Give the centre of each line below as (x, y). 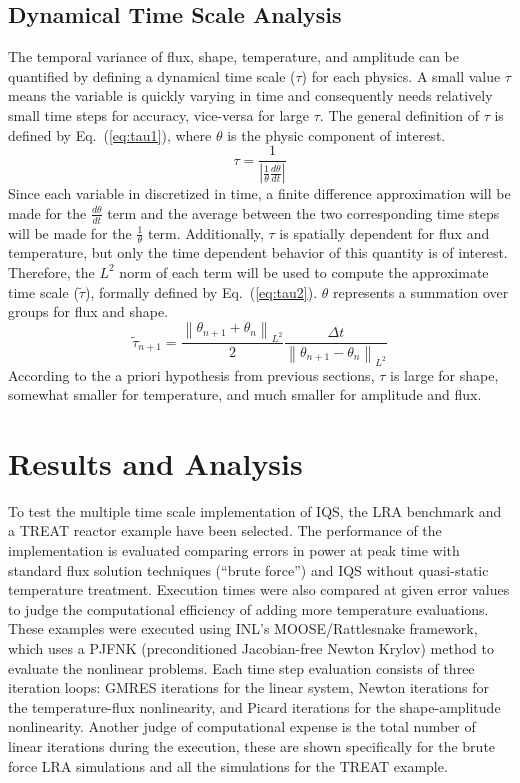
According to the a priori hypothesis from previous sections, (191, 374)
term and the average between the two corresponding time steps (303, 212)
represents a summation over (420, 291)
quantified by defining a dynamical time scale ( (152, 75)
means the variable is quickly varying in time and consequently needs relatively (250, 95)
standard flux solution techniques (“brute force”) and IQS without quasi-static (248, 569)
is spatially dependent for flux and (384, 232)
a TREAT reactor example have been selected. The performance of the (225, 530)
